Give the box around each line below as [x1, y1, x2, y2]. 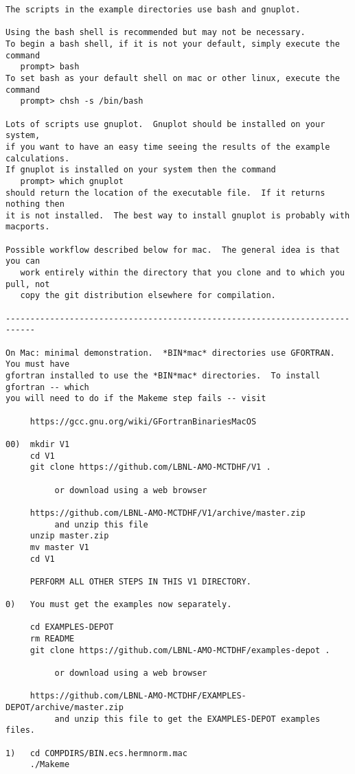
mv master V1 [30, 542, 89, 552]
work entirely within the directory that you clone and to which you [20, 268, 345, 278]
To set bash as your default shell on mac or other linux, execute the [5, 73, 340, 83]
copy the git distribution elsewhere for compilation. [20, 291, 276, 301]
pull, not [5, 279, 50, 289]
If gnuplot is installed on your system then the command [5, 165, 276, 175]
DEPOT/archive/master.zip [5, 703, 124, 713]
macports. [5, 222, 50, 232]
